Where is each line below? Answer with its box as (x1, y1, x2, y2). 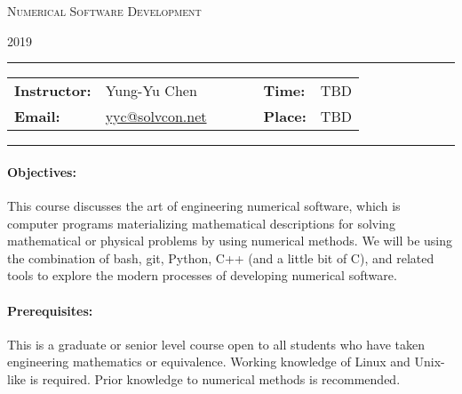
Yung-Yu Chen (105, 80, 197, 101)
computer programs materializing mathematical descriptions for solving (7, 213, 395, 232)
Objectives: (7, 162, 76, 181)
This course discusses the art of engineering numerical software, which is (7, 196, 401, 214)
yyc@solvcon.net (105, 106, 207, 127)
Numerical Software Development (7, 2, 202, 20)
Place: (263, 106, 307, 127)
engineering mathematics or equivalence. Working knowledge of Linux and (7, 352, 410, 371)
